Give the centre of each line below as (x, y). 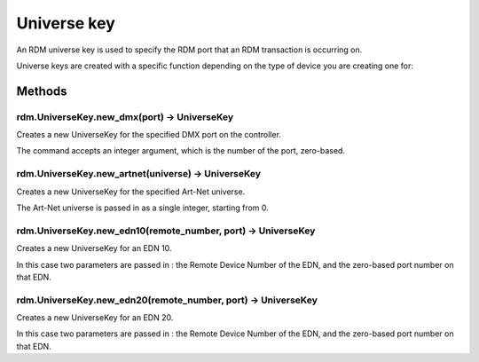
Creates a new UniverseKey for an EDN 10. (94, 248)
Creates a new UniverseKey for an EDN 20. (95, 318)
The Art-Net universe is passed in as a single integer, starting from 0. (143, 208)
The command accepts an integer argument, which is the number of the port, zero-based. (181, 151)
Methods (42, 91)
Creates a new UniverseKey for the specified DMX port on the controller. (149, 135)
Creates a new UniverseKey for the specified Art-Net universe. (131, 192)
